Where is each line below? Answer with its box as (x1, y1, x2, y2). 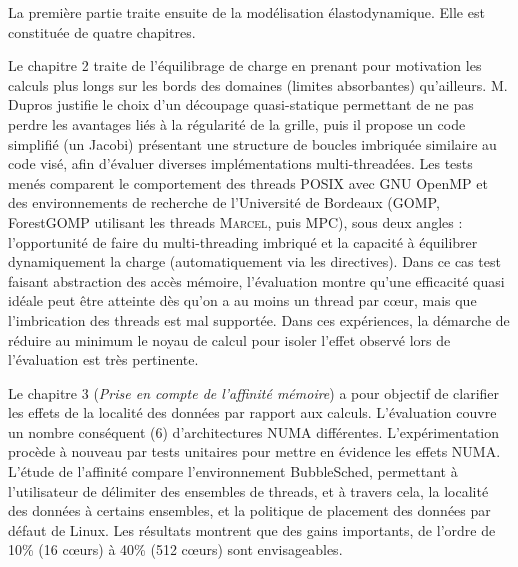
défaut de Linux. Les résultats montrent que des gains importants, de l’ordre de (8, 519, 496, 540)
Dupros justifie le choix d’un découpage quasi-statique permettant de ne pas (8, 94, 474, 115)
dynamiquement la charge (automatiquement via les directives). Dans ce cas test (8, 251, 501, 272)
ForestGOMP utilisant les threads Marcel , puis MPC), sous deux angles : (8, 211, 463, 232)
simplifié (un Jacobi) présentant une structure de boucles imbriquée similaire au (8, 133, 497, 154)
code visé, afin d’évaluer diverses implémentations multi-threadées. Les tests (8, 153, 473, 174)
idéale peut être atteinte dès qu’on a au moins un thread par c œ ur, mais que (8, 290, 477, 311)
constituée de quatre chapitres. (8, 21, 196, 42)
